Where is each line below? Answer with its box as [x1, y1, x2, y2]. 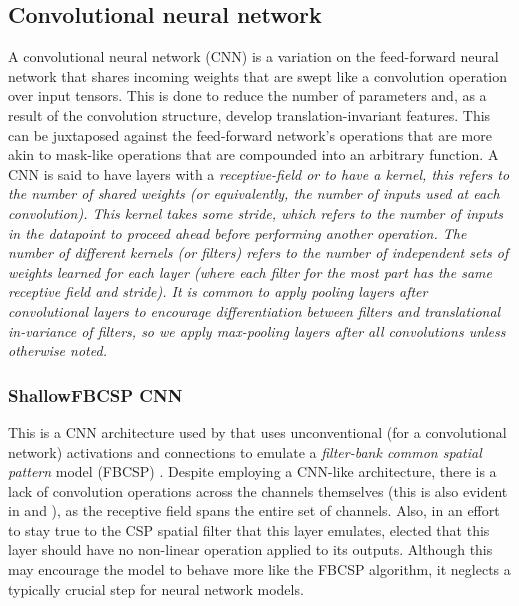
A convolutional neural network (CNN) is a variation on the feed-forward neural [8, 46, 499, 67]
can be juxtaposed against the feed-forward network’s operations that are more [8, 124, 492, 145]
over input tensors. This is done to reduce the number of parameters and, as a [8, 85, 487, 106]
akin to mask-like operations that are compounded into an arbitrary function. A [8, 144, 499, 165]
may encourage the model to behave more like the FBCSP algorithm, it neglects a [8, 559, 511, 580]
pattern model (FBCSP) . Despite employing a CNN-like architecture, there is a [8, 461, 497, 482]
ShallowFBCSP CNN [8, 382, 183, 407]
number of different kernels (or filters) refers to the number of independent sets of [8, 242, 509, 263]
